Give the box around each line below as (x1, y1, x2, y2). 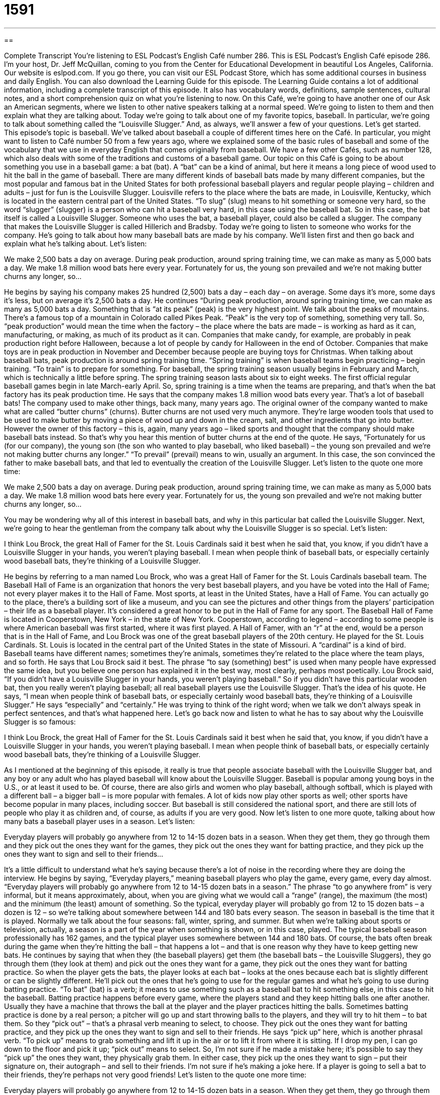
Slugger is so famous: (4, 717, 76, 726)
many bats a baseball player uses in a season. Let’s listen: (4, 816, 195, 826)
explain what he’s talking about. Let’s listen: (4, 239, 147, 248)
